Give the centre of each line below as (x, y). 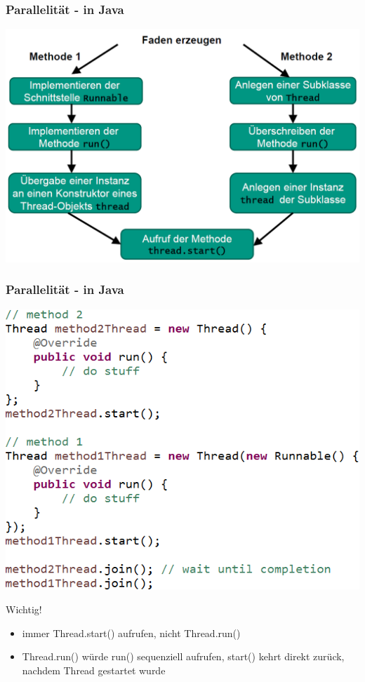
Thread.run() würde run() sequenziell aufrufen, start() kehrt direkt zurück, (183, 656)
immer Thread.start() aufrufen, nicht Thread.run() (131, 633)
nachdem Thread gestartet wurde (94, 670)
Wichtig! (24, 609)
